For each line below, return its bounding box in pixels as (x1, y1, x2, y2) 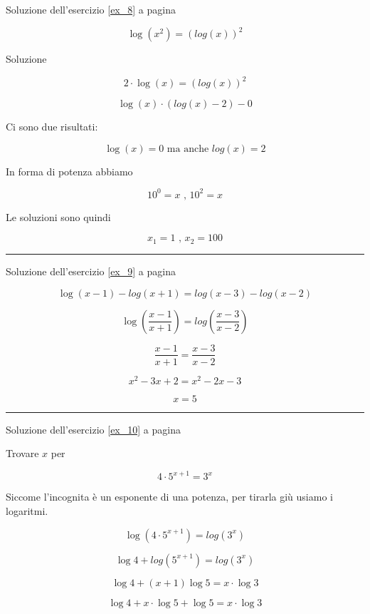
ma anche (166, 143, 209, 154)
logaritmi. (6, 503, 48, 518)
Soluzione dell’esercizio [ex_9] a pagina (6, 263, 176, 278)
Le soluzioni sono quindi (6, 209, 111, 224)
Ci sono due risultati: (6, 119, 98, 134)
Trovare (6, 446, 39, 461)
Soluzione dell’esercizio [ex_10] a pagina (6, 421, 181, 436)
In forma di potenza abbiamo (6, 163, 133, 178)
